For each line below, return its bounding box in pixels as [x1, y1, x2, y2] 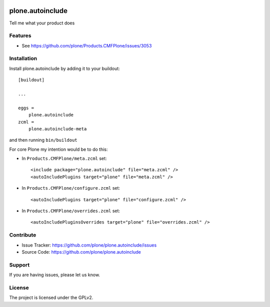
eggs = [18, 105, 34, 111]
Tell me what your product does [9, 20, 75, 26]
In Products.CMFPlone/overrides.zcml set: [21, 208, 120, 214]
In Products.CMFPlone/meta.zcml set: [21, 155, 107, 162]
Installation [9, 55, 37, 62]
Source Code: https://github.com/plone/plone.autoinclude [21, 249, 141, 255]
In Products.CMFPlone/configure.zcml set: [21, 185, 120, 191]
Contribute [9, 232, 36, 239]
